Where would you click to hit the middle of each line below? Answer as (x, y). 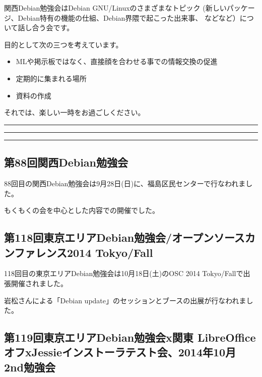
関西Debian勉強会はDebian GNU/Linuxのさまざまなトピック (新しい (115, 8)
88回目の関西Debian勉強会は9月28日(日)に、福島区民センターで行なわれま (125, 183)
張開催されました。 (36, 283)
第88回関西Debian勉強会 (66, 162)
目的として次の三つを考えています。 (63, 44)
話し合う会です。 (46, 28)
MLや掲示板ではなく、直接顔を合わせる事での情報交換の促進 (117, 61)
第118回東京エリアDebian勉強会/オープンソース (124, 237)
